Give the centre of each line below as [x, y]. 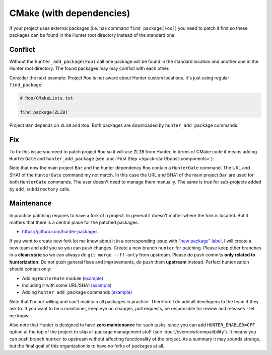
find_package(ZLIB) [44, 112]
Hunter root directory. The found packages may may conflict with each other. [89, 68]
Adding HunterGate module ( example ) [62, 278]
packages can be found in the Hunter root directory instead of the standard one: [92, 35]
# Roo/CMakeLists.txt [47, 98]
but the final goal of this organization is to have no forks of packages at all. [87, 346]
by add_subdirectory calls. [40, 189]
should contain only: [30, 269]
